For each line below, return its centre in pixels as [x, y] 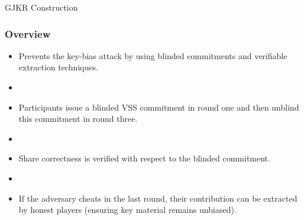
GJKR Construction [41, 7]
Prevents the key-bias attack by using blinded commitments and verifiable [153, 55]
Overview [28, 33]
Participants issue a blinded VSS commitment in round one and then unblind [159, 107]
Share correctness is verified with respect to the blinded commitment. [144, 158]
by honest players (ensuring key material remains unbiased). [127, 210]
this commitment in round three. [78, 119]
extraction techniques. [59, 67]
